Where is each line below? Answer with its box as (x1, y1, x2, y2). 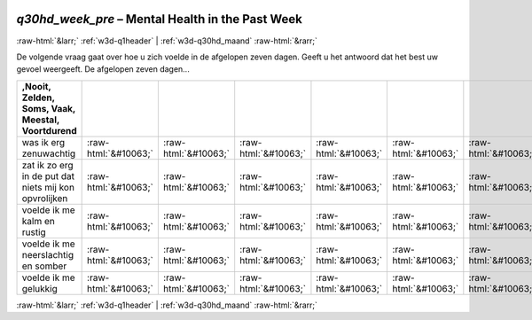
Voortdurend (21, 124, 77, 137)
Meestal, (21, 113, 60, 126)
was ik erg (21, 136, 66, 148)
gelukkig (21, 282, 58, 294)
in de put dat (21, 169, 75, 182)
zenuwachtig (21, 147, 76, 160)
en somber (21, 260, 67, 272)
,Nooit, (21, 80, 51, 92)
